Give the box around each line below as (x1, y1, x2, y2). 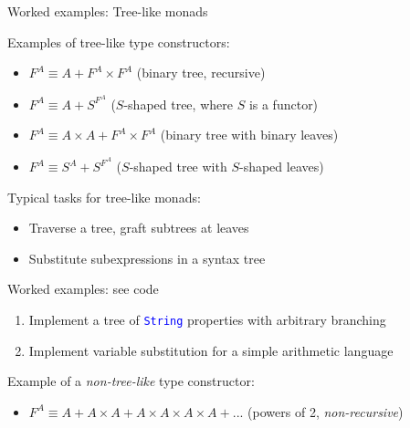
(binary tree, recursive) (136, 63, 266, 82)
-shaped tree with (129, 157, 227, 176)
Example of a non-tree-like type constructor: (7, 371, 255, 391)
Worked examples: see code (7, 279, 159, 298)
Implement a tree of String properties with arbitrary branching (28, 310, 386, 329)
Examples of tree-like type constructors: (7, 32, 230, 51)
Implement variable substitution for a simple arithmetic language (28, 340, 394, 360)
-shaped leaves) (238, 157, 324, 176)
